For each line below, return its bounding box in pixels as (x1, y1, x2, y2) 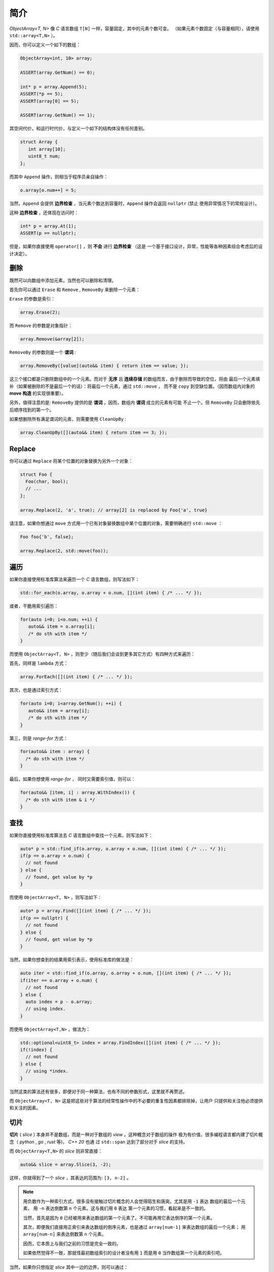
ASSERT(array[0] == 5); (20, 98, 80, 104)
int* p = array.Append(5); (20, 84, 87, 90)
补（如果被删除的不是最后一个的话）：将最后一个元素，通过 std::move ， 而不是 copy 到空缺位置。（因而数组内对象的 (9, 383, 255, 389)
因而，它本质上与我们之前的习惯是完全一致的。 (23, 1240, 121, 1247)
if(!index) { (20, 1047, 53, 1053)
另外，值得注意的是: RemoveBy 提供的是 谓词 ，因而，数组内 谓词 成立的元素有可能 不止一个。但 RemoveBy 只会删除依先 (9, 399, 261, 406)
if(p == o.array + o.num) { (20, 853, 90, 858)
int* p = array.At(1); (20, 223, 77, 229)
